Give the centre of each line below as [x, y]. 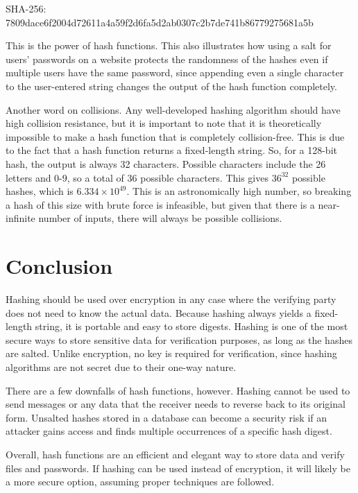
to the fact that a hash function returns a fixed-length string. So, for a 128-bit [171, 150]
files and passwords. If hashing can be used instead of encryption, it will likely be [178, 468]
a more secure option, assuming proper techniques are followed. [140, 482]
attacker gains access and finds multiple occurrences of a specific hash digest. [169, 431]
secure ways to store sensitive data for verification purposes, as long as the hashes [179, 339]
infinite [20, 218]
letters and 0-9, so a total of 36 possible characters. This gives [137, 177]
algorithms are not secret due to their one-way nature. [121, 367]
